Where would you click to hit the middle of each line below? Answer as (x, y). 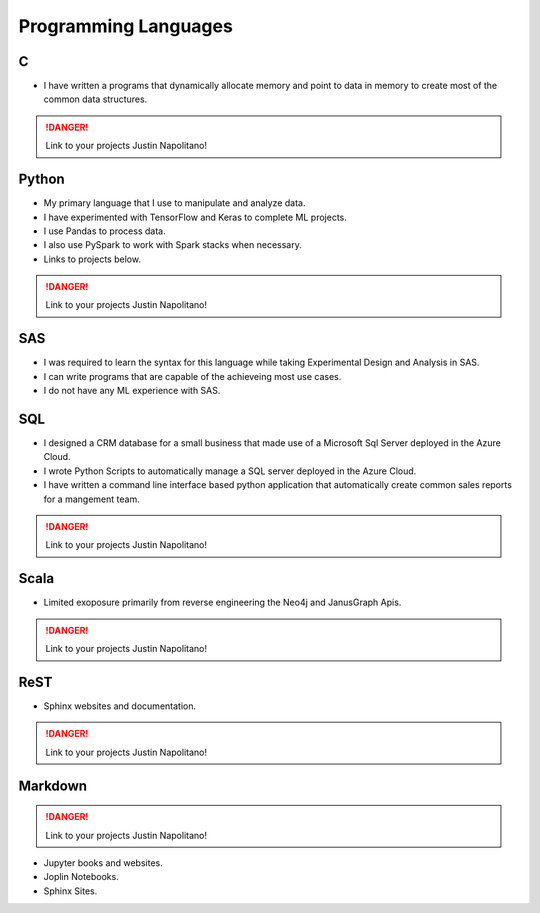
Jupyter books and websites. (103, 862)
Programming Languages (126, 26)
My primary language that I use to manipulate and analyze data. (174, 203)
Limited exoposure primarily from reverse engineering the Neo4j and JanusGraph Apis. (222, 602)
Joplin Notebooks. (81, 877)
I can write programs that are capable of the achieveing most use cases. (192, 376)
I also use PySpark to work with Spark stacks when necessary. (172, 245)
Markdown (53, 785)
